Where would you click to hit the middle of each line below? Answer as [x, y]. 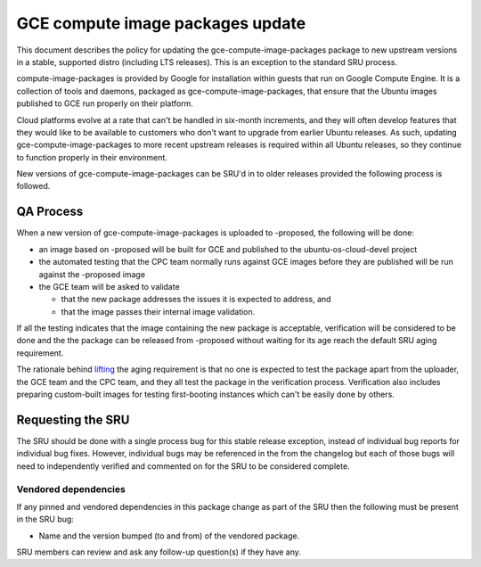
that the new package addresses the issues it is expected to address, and [196, 300]
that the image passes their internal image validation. [158, 311]
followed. [33, 186]
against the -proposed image [92, 274]
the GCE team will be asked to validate [109, 286]
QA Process [50, 212]
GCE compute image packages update [161, 23]
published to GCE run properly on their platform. [105, 103]
